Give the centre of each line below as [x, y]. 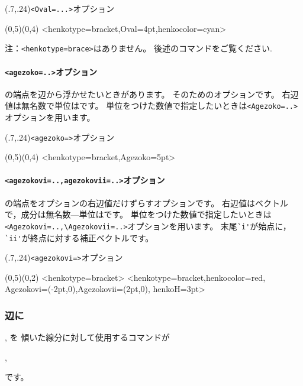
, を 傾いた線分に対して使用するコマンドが [87, 337]
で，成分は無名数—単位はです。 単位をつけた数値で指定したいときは [138, 214]
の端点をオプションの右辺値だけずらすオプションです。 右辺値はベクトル [146, 202]
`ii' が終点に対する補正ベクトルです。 [79, 237]
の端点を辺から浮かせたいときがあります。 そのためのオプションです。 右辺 [152, 94]
